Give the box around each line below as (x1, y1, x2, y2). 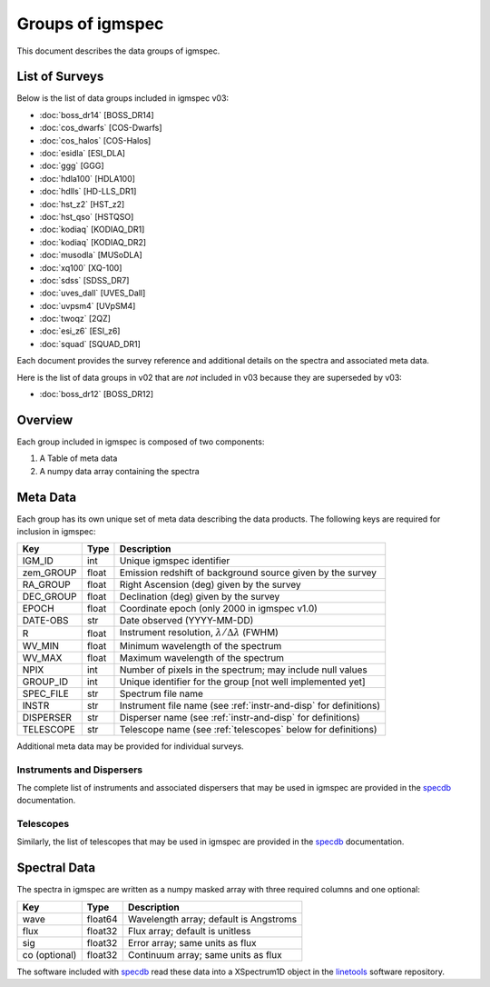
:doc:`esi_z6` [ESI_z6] (39, 325, 121, 336)
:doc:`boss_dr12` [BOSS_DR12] (39, 389, 154, 400)
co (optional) (22, 948, 77, 961)
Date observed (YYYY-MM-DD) (119, 614, 254, 627)
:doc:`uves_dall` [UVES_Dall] (39, 287, 146, 299)
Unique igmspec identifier (119, 554, 230, 567)
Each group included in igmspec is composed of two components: (16, 436, 265, 447)
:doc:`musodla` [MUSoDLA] (39, 250, 142, 261)
